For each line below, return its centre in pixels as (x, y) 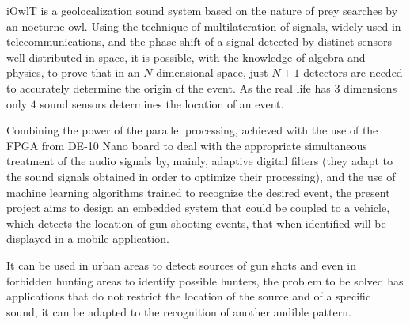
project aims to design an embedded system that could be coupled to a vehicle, (198, 208)
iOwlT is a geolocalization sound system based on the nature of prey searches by (202, 10)
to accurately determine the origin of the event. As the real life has (169, 87)
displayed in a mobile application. (88, 238)
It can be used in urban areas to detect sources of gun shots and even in (181, 265)
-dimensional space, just (210, 72)
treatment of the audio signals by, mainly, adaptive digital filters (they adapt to (200, 161)
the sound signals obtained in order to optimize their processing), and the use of (201, 176)
